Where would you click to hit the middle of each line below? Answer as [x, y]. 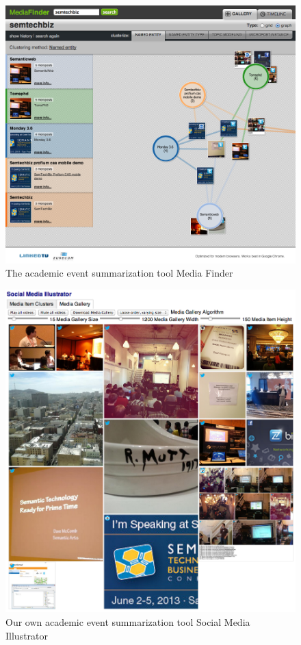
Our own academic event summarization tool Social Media [128, 622]
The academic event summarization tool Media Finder [119, 273]
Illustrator [27, 635]
